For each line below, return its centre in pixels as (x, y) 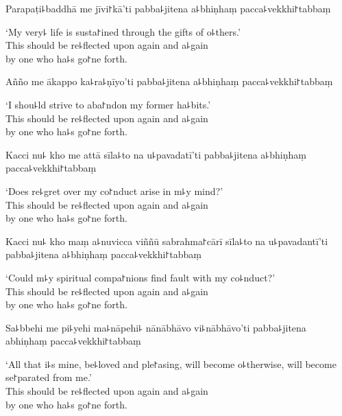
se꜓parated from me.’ (49, 377)
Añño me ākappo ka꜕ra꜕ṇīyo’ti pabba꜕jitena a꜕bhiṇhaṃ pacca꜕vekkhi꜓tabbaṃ (169, 81)
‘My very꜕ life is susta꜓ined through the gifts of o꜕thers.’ (123, 31)
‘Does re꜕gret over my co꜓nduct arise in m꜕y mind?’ (114, 190)
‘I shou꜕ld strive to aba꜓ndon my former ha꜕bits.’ (108, 104)
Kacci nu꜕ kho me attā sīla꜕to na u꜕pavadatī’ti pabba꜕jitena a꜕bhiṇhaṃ (156, 154)
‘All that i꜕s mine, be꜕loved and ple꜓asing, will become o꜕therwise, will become (171, 363)
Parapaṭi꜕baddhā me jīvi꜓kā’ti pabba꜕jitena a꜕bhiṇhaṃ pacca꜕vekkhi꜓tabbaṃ (168, 8)
